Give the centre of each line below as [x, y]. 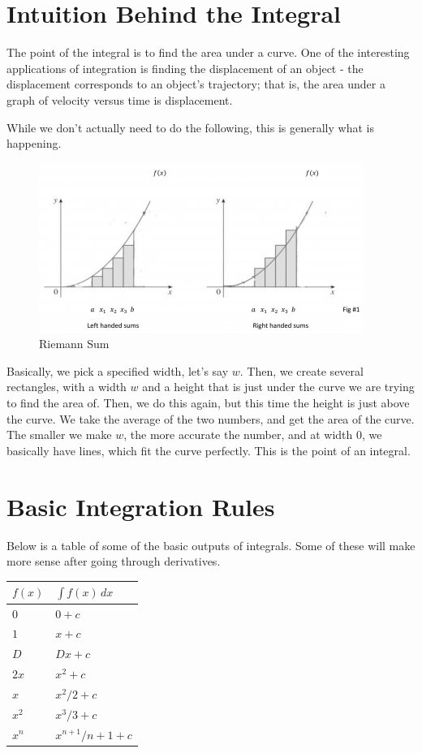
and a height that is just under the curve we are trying [278, 387]
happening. [34, 143]
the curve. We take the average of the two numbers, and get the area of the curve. [211, 418]
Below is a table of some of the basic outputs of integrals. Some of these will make [211, 545]
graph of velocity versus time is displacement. [120, 99]
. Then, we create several [301, 370]
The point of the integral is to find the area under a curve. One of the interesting [208, 52]
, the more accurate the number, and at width [238, 435]
